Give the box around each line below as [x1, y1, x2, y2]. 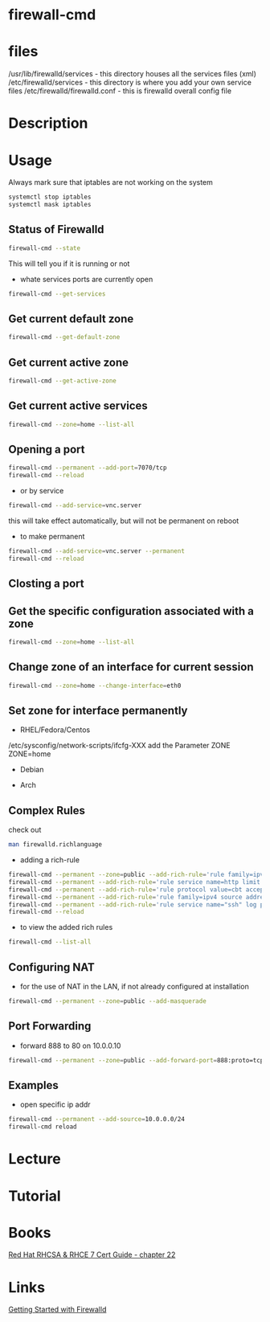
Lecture [8, 1150, 62, 1169]
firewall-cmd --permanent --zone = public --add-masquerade [8, 997, 207, 1005]
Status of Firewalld [8, 223, 104, 236]
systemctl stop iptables [8, 193, 92, 202]
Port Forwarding [8, 1019, 92, 1033]
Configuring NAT [8, 960, 95, 974]
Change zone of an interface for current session [8, 661, 254, 674]
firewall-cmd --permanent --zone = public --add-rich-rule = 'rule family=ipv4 [8, 870, 268, 879]
